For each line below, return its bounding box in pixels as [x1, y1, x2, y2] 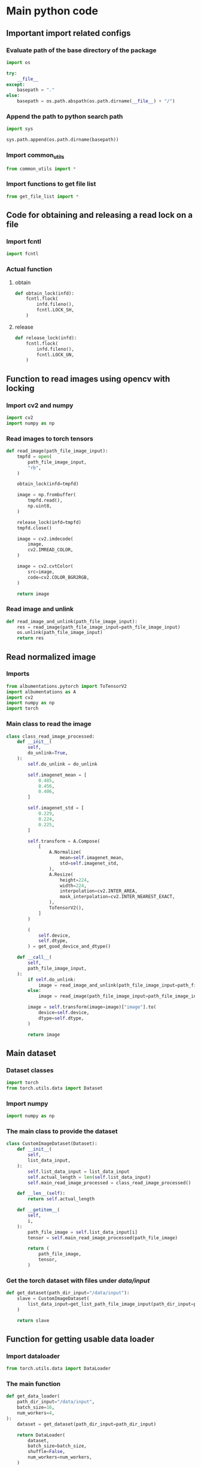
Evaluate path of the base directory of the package [6, 46, 157, 54]
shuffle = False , [28, 1449, 66, 1455]
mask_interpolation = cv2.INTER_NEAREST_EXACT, [59, 894, 175, 900]
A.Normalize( [48, 849, 82, 856]
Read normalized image [6, 651, 96, 662]
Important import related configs [6, 28, 131, 38]
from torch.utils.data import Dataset [6, 1085, 103, 1091]
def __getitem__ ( [17, 1207, 60, 1213]
